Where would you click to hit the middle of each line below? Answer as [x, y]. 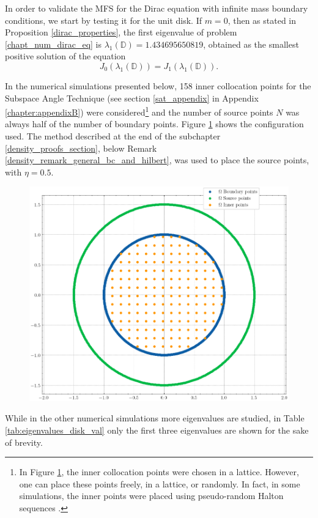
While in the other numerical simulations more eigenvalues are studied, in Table [155, 418]
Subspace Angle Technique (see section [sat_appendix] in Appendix [132, 98]
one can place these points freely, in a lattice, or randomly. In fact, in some [160, 483]
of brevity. [24, 442]
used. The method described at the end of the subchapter [113, 136]
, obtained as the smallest [251, 44]
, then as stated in [262, 20]
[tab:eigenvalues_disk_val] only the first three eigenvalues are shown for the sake [157, 430]
